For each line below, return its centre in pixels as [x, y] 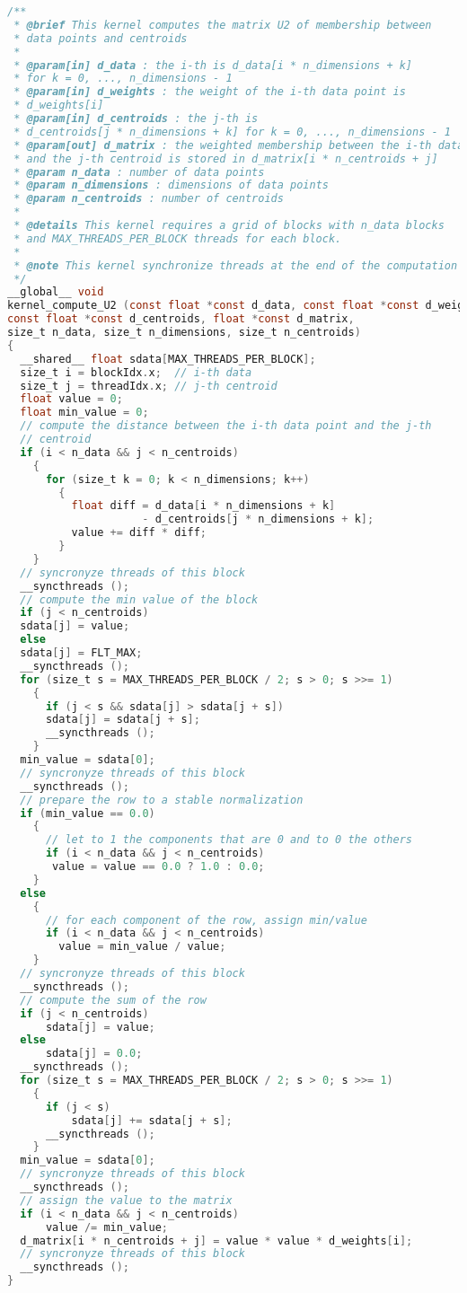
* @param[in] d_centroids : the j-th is [136, 119]
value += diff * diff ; [139, 533]
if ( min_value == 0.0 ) [88, 813]
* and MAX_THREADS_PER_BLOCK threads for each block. [178, 238]
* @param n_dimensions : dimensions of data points [171, 185]
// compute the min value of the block [139, 599]
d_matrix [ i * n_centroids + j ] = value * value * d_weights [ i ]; [216, 1240]
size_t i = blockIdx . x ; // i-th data [136, 372]
